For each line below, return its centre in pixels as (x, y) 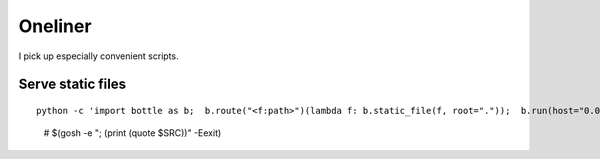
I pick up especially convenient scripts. (98, 56)
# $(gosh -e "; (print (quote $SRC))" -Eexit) (132, 133)
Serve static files (72, 84)
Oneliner (55, 26)
